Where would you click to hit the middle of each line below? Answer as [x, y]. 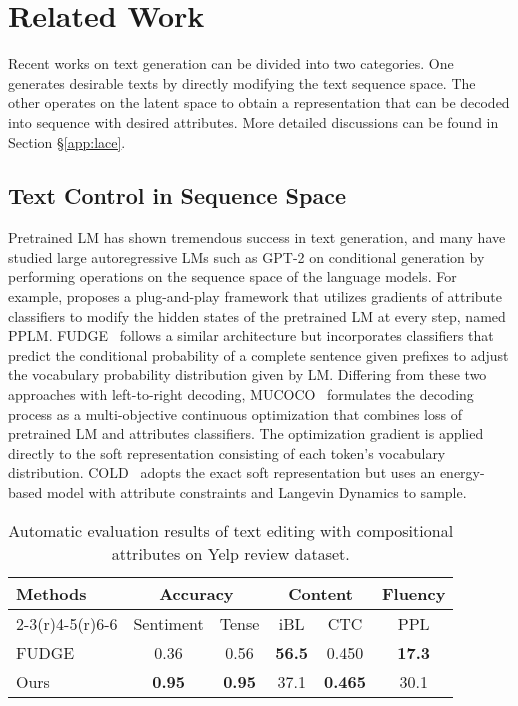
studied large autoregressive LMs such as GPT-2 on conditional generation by [246, 256]
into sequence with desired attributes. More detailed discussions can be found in [253, 121]
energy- [462, 472]
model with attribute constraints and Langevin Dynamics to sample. [256, 492]
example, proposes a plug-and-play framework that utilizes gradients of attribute [255, 296]
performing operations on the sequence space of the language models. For [232, 276]
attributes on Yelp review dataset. [230, 553]
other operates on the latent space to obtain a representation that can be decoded [259, 102]
